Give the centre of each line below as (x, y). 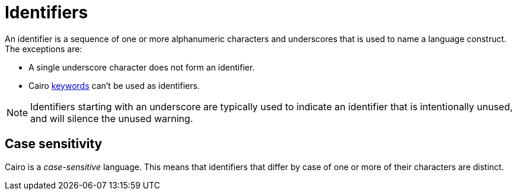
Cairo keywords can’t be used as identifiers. (114, 85)
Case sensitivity (54, 144)
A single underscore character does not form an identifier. (142, 67)
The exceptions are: (44, 49)
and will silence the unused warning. (112, 118)
